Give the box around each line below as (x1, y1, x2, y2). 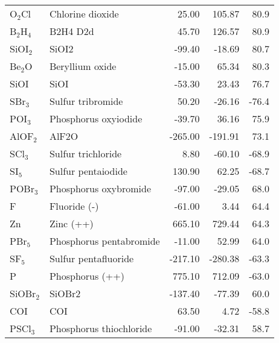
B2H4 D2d (49, 24, 94, 38)
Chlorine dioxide (49, 7, 119, 20)
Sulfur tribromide (49, 94, 123, 108)
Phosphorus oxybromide (49, 181, 151, 195)
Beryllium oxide (49, 59, 117, 73)
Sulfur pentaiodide (49, 164, 127, 178)
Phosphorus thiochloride (49, 321, 152, 335)
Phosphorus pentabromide (49, 234, 160, 248)
